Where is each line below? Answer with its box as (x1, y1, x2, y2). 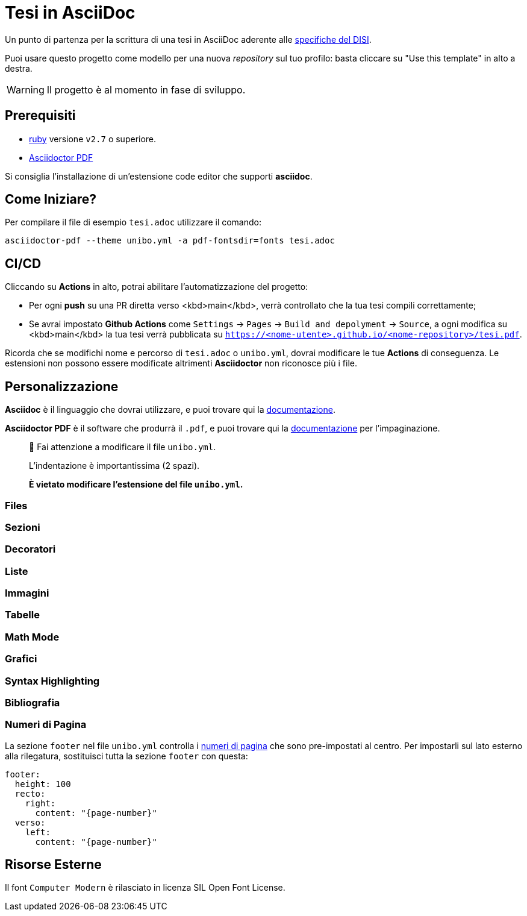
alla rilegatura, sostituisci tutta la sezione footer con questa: (5, 750, 248, 761)
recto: (14, 788, 46, 798)
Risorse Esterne (5, 857, 102, 873)
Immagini (5, 587, 49, 599)
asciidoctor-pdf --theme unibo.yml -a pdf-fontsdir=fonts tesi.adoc (5, 236, 335, 246)
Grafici (5, 653, 37, 665)
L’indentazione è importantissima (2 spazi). (29, 460, 200, 471)
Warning (7, 83, 45, 96)
